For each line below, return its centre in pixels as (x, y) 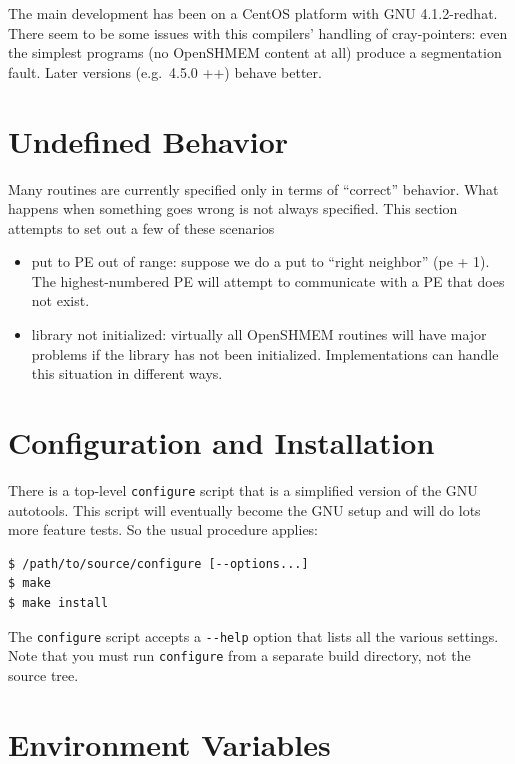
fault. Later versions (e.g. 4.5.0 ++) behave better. (165, 71)
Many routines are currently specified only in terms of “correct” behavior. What (253, 188)
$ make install (58, 603)
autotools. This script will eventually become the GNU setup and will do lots (244, 509)
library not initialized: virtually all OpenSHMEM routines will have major (259, 334)
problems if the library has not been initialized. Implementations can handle (265, 353)
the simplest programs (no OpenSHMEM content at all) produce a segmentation (255, 52)
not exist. (60, 300)
